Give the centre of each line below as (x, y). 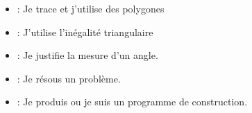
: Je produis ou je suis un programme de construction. (132, 102)
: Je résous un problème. (69, 78)
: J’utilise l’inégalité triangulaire (85, 32)
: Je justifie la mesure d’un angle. (87, 55)
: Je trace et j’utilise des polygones (91, 8)
